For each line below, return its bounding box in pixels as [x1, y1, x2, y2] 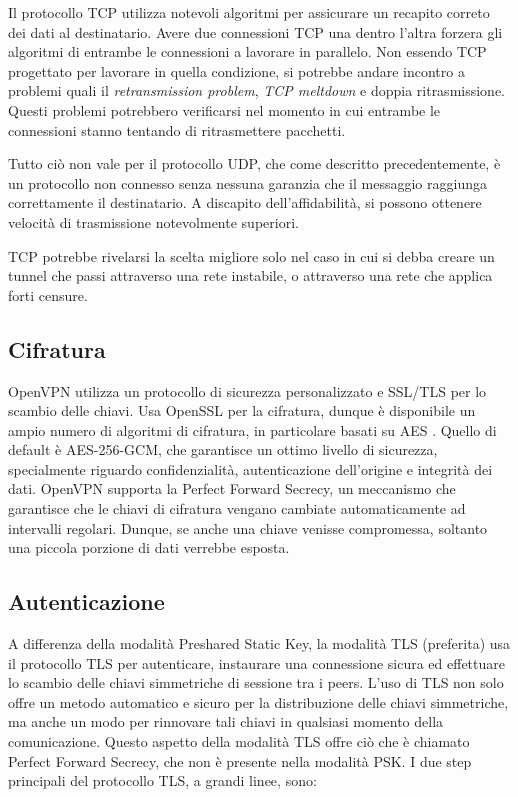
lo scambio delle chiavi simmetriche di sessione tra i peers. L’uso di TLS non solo [8, 672, 504, 693]
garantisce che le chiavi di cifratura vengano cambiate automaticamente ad [8, 498, 466, 519]
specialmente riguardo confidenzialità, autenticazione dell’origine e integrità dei [8, 458, 493, 479]
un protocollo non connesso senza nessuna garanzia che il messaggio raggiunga [8, 172, 487, 193]
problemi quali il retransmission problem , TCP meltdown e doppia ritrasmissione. [8, 80, 506, 101]
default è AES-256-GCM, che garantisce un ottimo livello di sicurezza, [8, 439, 438, 460]
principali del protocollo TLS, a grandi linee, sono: [8, 770, 317, 791]
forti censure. [8, 284, 88, 305]
